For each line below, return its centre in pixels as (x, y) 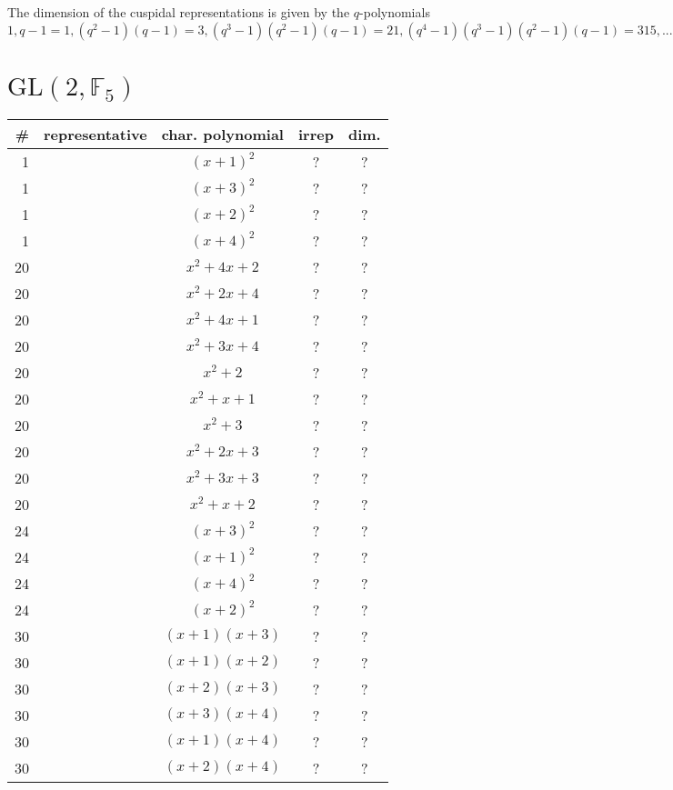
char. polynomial (222, 134)
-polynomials (395, 12)
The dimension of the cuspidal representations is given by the (179, 12)
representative (95, 134)
